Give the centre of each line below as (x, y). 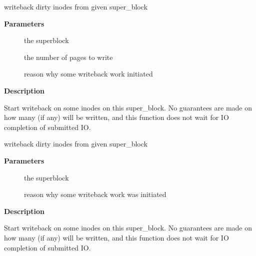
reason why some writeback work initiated (88, 74)
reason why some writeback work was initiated (95, 194)
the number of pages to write (68, 57)
